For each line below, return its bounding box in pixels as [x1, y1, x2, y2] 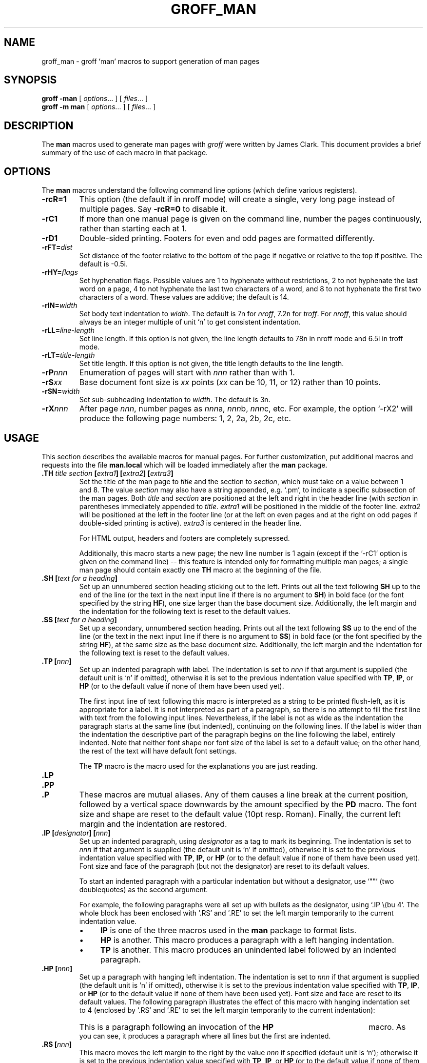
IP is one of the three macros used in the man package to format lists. [100, 925, 357, 935]
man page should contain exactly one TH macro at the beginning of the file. [79, 565, 322, 574]
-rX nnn [41, 404, 68, 414]
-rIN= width [41, 301, 78, 310]
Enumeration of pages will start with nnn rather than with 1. [79, 368, 295, 378]
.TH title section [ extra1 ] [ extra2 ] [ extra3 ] [41, 469, 174, 477]
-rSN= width [41, 387, 80, 396]
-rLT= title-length [41, 351, 95, 360]
